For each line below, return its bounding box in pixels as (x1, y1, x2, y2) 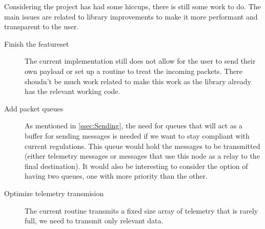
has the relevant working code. (25, 86, 120, 97)
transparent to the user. (4, 21, 79, 32)
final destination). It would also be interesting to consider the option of (25, 160, 248, 171)
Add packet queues (4, 103, 64, 113)
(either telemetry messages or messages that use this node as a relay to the (25, 150, 260, 161)
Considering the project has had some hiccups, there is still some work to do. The (4, 1, 261, 11)
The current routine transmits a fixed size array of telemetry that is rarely (25, 205, 258, 216)
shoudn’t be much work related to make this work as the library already (25, 75, 251, 86)
